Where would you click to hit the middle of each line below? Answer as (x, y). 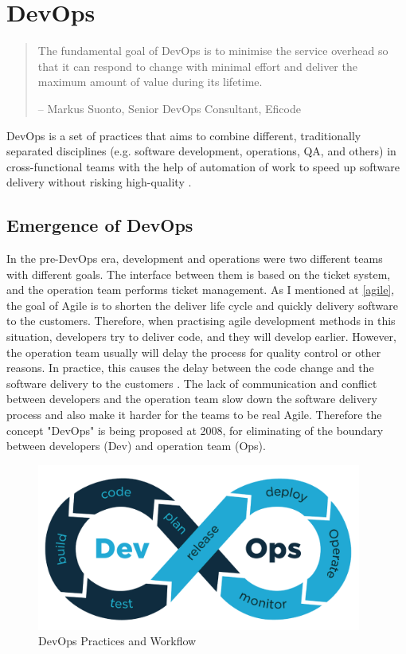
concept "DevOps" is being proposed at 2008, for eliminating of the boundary (195, 430)
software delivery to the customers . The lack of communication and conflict (192, 383)
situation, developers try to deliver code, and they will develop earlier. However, (201, 337)
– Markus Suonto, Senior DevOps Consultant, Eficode (169, 108)
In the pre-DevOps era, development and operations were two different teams (195, 258)
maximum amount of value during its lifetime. (150, 82)
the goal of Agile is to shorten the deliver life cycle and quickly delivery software (202, 305)
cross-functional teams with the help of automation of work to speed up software (203, 166)
